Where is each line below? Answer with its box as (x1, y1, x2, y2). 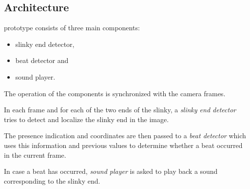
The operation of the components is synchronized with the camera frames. (4, 88, 226, 98)
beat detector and (15, 55, 69, 65)
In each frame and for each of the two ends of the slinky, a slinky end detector (4, 105, 236, 115)
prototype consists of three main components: (4, 22, 140, 33)
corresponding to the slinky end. (4, 175, 100, 186)
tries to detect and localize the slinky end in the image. (4, 114, 169, 124)
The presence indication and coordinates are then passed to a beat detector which (4, 130, 246, 141)
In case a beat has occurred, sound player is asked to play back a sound (4, 166, 218, 176)
